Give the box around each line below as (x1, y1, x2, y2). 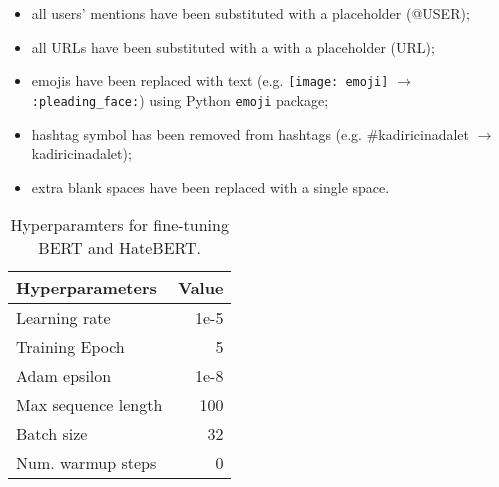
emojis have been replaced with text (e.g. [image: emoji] (31, 70, 389, 91)
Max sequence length (16, 393, 163, 417)
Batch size (16, 422, 88, 446)
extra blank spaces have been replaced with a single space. (31, 176, 390, 197)
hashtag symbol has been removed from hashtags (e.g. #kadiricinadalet (31, 123, 470, 144)
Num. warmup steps (16, 451, 157, 475)
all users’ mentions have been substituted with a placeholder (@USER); (31, 3, 470, 23)
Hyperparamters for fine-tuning (10, 213, 229, 237)
